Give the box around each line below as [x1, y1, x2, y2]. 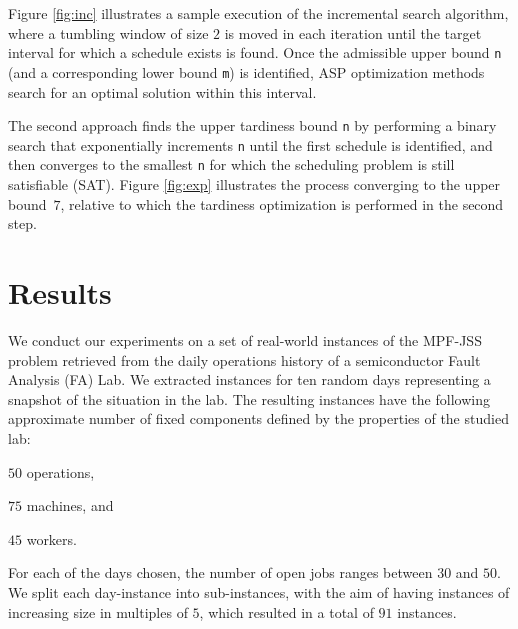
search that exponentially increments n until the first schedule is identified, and [8, 134, 493, 155]
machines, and [26, 495, 114, 516]
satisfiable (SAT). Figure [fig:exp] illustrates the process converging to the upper [8, 174, 501, 195]
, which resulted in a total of [199, 601, 374, 622]
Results [8, 272, 112, 313]
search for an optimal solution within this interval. [8, 81, 317, 102]
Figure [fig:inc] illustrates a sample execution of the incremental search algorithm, [8, 3, 509, 23]
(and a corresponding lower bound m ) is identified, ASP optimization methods [8, 61, 485, 82]
